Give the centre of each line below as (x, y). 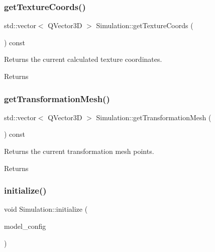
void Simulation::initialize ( (46, 209)
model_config (25, 226)
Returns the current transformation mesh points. (79, 151)
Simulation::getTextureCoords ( (145, 25)
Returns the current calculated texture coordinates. (83, 59)
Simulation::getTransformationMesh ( (154, 117)
